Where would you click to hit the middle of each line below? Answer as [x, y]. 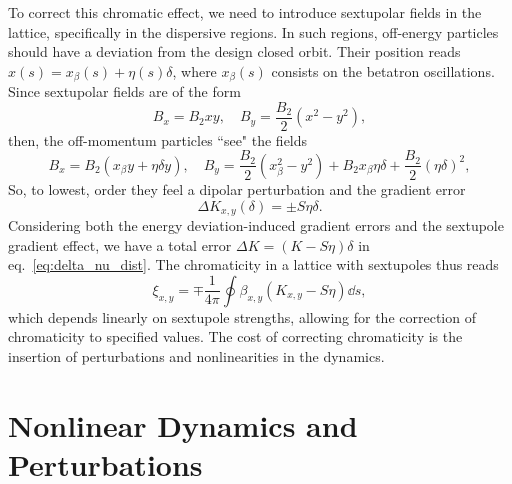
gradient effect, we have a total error [120, 244]
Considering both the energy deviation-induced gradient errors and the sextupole [256, 225]
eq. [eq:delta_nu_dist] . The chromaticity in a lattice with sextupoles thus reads [253, 264]
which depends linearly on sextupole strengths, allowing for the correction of [242, 316]
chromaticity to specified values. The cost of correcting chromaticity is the [235, 336]
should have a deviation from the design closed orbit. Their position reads [234, 51]
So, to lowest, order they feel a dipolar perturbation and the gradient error [237, 188]
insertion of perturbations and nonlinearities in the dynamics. [196, 355]
